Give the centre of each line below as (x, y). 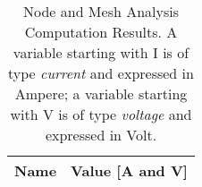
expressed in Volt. (101, 135)
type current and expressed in (101, 73)
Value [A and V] (129, 170)
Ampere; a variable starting (101, 93)
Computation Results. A (101, 32)
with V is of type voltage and (101, 114)
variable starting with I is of (101, 52)
